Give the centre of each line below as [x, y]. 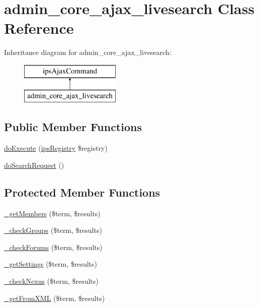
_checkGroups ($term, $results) [53, 230]
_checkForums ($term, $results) [53, 247]
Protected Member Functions [82, 192]
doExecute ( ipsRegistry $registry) [56, 148]
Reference [39, 28]
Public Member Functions [73, 127]
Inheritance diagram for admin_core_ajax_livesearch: [88, 52]
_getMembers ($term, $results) [52, 213]
